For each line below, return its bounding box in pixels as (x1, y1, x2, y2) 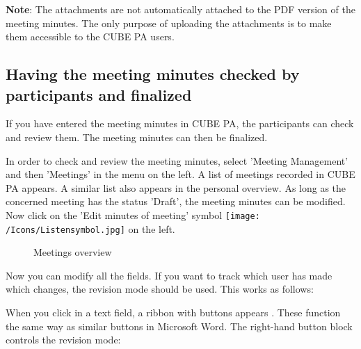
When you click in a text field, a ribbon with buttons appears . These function (6, 305, 341, 320)
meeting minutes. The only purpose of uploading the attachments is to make (6, 15, 332, 30)
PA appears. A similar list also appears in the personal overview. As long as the (6, 180, 346, 195)
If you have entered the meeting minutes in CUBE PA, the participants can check (6, 116, 354, 131)
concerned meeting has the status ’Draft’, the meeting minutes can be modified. (6, 194, 346, 209)
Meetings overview (33, 245, 112, 259)
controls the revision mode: (6, 332, 121, 347)
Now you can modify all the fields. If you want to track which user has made (6, 268, 332, 282)
